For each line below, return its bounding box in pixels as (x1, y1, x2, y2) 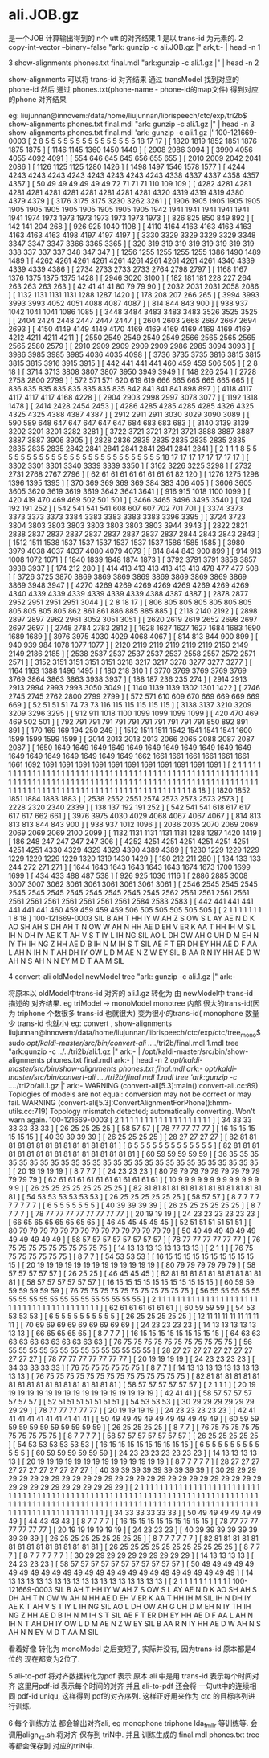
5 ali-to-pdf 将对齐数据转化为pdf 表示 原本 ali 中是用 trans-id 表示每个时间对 (8, 1670, 259, 1681)
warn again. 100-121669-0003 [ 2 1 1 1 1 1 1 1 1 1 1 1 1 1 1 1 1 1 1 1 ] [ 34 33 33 (8, 1115, 253, 1125)
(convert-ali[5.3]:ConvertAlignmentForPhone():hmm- (57, 1097, 233, 1107)
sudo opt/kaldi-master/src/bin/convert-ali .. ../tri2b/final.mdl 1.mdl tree (8, 1038, 239, 1047)
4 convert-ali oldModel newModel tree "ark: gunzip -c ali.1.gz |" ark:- (8, 971, 236, 981)
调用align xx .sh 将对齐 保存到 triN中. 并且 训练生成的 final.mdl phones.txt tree (8, 1730, 259, 1741)
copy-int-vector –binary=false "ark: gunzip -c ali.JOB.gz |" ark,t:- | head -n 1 (8, 42, 261, 51)
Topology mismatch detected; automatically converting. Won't (49, 1106, 255, 1116)
